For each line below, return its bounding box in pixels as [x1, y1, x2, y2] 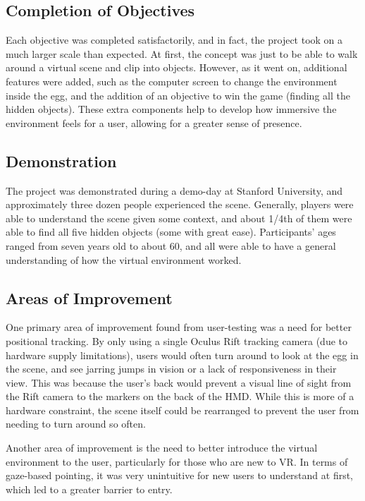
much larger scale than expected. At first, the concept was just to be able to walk [6, 46, 358, 61]
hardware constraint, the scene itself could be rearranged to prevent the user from [6, 402, 359, 417]
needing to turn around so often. [6, 416, 146, 431]
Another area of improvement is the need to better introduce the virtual [6, 440, 318, 455]
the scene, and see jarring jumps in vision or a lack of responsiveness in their [6, 361, 337, 376]
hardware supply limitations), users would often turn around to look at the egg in [6, 347, 359, 362]
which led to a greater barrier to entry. [6, 481, 173, 496]
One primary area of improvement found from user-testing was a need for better [6, 320, 352, 334]
